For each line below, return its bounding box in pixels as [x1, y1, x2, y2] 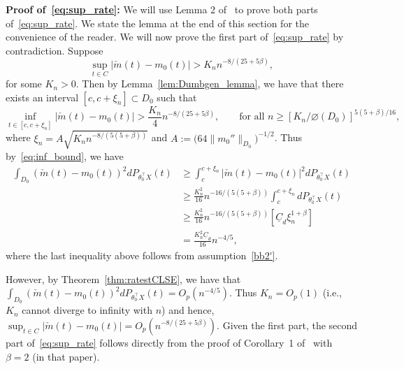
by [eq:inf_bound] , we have [6, 148, 124, 163]
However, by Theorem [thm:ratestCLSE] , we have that [6, 271, 241, 286]
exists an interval [6, 89, 79, 104]
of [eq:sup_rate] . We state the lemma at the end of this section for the [6, 15, 309, 30]
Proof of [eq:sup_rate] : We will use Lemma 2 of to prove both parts [6, 2, 318, 16]
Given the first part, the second [222, 317, 358, 332]
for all [239, 112, 265, 122]
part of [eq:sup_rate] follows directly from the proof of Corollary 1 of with [6, 335, 333, 349]
